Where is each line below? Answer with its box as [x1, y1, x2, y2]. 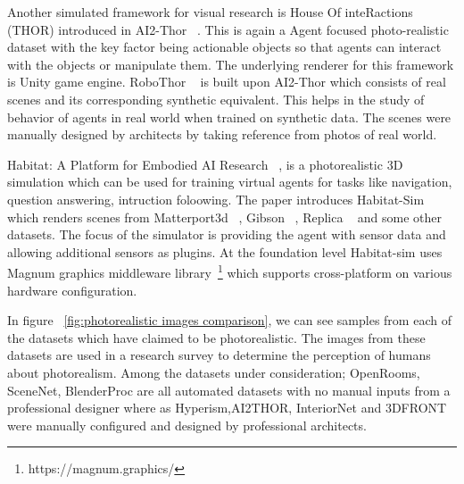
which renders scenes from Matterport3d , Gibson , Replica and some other [7, 207, 443, 226]
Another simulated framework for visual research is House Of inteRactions [7, 3, 413, 21]
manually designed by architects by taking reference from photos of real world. [7, 125, 437, 144]
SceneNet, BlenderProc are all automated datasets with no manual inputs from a [7, 380, 451, 399]
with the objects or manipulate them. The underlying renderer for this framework [7, 54, 454, 73]
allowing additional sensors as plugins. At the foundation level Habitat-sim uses [7, 242, 443, 261]
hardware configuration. [7, 280, 137, 299]
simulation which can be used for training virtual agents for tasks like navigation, [7, 172, 452, 191]
